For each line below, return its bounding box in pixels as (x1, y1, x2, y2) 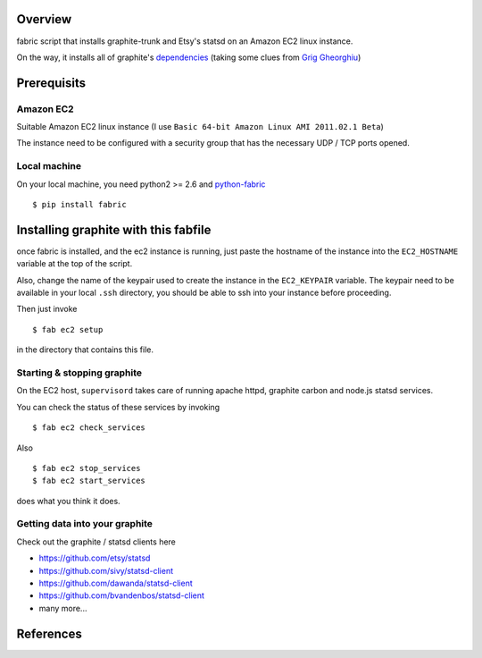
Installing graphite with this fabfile (16, 222, 212, 237)
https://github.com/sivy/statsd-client (38, 565, 174, 576)
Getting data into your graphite (16, 518, 154, 530)
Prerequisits (16, 75, 87, 90)
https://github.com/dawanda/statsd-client (38, 578, 193, 589)
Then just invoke (16, 304, 78, 315)
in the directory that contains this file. (16, 344, 154, 355)
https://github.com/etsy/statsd (38, 553, 151, 563)
